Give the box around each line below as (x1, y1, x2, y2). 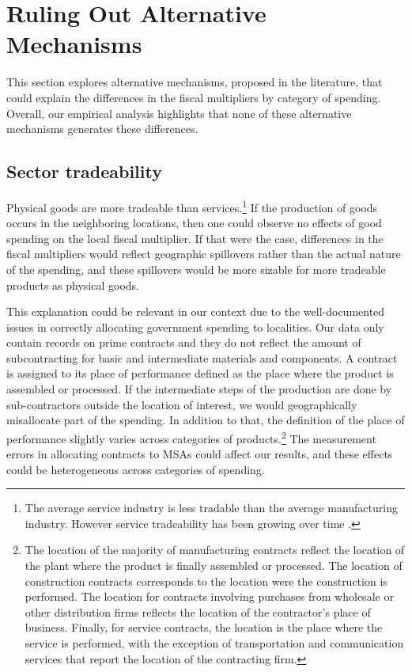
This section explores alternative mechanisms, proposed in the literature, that (6, 74, 383, 90)
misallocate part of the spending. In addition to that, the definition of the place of (6, 412, 405, 428)
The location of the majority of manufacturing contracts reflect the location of (25, 541, 405, 558)
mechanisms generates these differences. (6, 120, 198, 137)
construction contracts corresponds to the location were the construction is (25, 572, 387, 589)
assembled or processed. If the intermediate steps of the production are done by (6, 381, 392, 397)
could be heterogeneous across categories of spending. (6, 461, 265, 477)
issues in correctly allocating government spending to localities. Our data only (6, 318, 384, 335)
